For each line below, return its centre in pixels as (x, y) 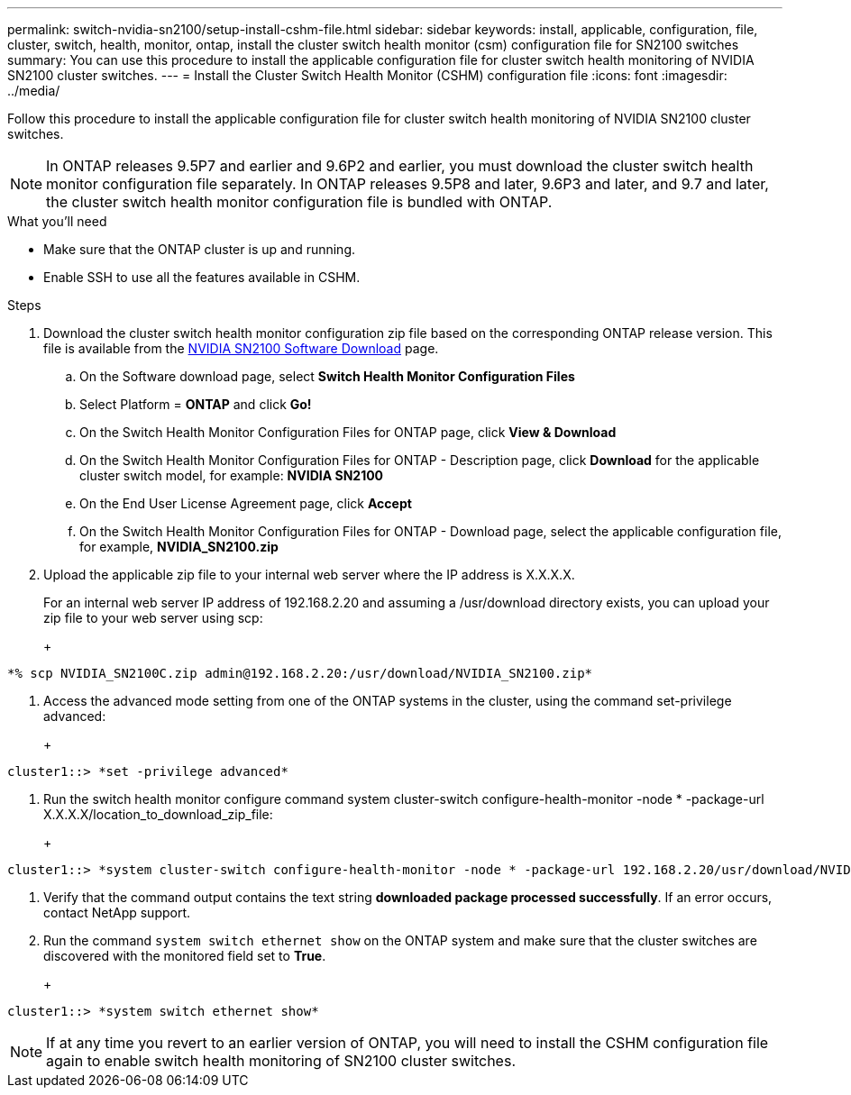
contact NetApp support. (117, 912)
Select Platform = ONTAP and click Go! (196, 404)
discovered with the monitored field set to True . (185, 956)
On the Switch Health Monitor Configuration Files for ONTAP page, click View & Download (348, 432)
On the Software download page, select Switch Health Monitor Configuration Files (327, 376)
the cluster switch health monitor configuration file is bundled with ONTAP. (299, 202)
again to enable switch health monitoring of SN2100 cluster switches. (281, 1061)
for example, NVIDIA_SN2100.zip (179, 547)
